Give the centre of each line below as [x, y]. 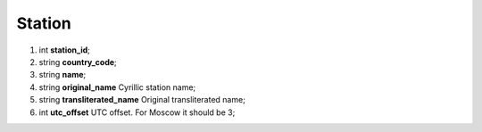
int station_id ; [65, 50]
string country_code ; [78, 62]
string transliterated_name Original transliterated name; [142, 100]
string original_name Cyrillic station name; [117, 87]
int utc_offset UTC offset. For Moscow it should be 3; [137, 112]
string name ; [62, 75]
